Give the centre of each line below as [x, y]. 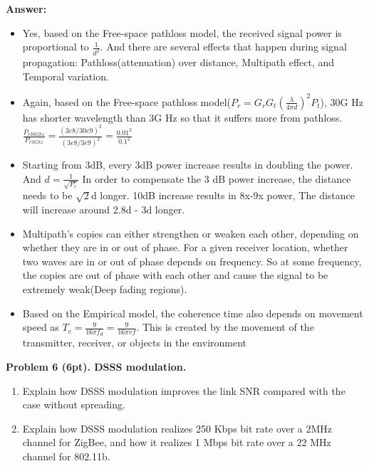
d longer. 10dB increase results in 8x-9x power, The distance [223, 195]
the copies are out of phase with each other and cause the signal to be [175, 275]
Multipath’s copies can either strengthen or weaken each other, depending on [191, 233]
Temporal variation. [66, 76]
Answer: [26, 9]
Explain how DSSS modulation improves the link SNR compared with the [184, 390]
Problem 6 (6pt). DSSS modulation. [96, 366]
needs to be [47, 195]
